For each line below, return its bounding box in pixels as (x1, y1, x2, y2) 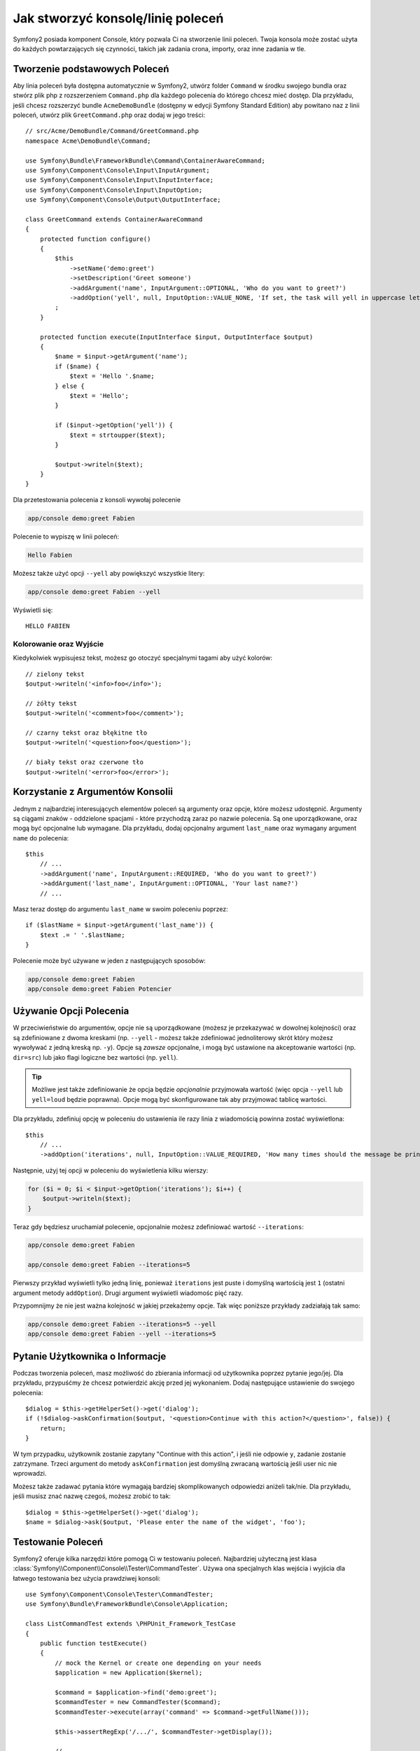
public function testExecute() (39, 1640, 148, 1647)
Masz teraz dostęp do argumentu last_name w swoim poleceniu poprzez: (13, 905, 228, 913)
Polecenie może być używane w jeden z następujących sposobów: (13, 956, 206, 964)
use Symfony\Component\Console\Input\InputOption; (25, 186, 203, 194)
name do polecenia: (13, 833, 69, 842)
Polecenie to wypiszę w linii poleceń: (13, 532, 119, 541)
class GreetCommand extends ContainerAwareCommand (25, 215, 203, 223)
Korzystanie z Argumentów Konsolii (13, 786, 174, 798)
